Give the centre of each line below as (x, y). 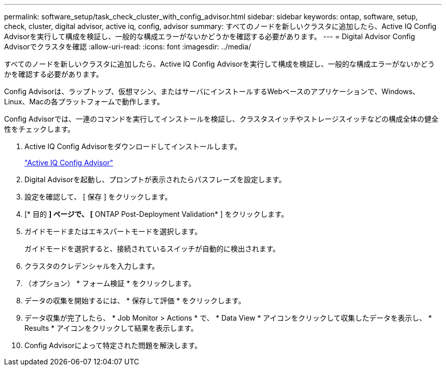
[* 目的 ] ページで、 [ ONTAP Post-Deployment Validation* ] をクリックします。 (157, 214)
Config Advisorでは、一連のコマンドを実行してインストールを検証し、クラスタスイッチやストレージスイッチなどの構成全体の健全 (221, 119)
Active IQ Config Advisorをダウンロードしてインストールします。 (133, 146)
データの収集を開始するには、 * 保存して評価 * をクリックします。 (135, 301)
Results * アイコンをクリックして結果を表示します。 (111, 328)
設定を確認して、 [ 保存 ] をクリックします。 (98, 197)
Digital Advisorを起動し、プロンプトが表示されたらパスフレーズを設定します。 (155, 179)
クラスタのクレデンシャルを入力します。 (92, 266)
